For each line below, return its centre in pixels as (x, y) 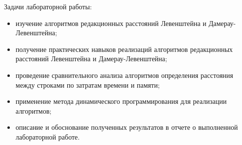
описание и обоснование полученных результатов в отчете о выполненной (127, 127)
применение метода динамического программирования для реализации (121, 101)
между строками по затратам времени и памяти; (88, 85)
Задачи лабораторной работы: (48, 6)
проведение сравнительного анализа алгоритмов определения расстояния (124, 75)
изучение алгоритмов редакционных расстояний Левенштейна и (111, 23)
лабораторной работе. (47, 136)
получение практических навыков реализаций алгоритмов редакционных (124, 49)
